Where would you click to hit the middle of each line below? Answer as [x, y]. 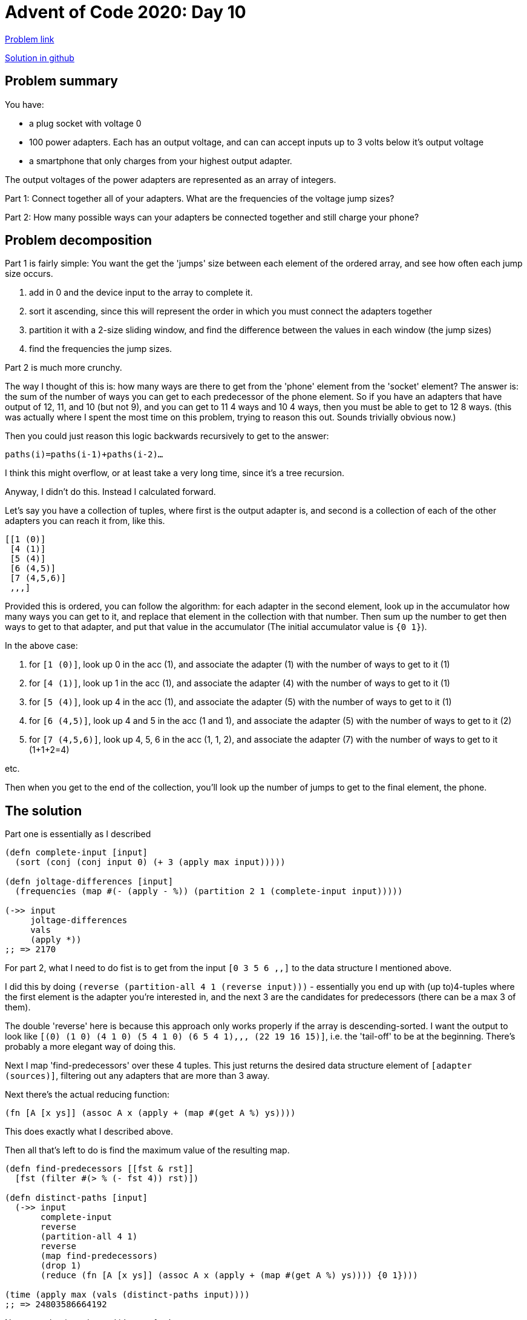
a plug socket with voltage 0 [85, 123]
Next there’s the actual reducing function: [87, 1095]
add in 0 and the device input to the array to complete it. [141, 293]
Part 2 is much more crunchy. [64, 368]
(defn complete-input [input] [77, 853]
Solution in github [40, 58]
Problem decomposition [79, 240]
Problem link [30, 39]
